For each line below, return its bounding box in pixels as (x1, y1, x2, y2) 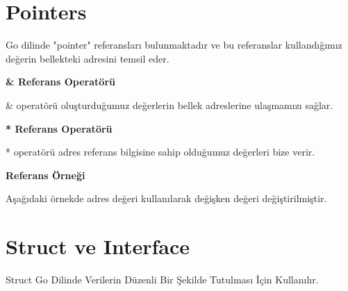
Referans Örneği (6, 167, 85, 182)
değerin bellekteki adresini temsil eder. (6, 51, 169, 65)
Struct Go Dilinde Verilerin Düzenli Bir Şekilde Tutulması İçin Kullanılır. (6, 272, 319, 286)
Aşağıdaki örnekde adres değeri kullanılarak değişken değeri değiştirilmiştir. (6, 191, 327, 206)
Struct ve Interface (6, 232, 190, 260)
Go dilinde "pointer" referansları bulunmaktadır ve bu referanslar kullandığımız (6, 38, 342, 52)
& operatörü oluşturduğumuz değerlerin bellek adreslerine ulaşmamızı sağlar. (6, 97, 333, 112)
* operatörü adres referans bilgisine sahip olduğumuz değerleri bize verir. (6, 144, 315, 159)
